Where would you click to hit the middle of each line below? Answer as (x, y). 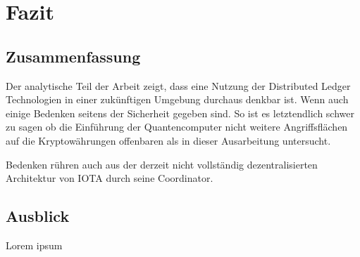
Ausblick (38, 216)
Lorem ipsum (34, 245)
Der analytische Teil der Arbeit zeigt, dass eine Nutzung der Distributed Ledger (178, 85)
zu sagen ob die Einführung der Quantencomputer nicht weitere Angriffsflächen (177, 127)
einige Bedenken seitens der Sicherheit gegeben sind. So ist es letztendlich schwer (180, 113)
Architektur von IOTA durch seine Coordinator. (110, 178)
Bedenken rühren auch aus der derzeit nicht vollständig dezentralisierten (162, 164)
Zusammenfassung (73, 56)
